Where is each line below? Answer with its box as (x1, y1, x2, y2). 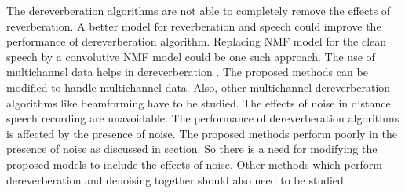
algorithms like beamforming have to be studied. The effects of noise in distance (6, 94, 391, 111)
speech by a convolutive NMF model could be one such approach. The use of (6, 48, 375, 64)
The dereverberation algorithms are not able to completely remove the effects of (6, 2, 391, 18)
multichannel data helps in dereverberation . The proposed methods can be (6, 64, 368, 80)
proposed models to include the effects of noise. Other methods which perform (6, 155, 382, 172)
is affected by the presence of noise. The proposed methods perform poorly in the (6, 125, 397, 141)
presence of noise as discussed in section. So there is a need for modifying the (6, 140, 378, 157)
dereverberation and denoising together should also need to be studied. (6, 171, 347, 188)
